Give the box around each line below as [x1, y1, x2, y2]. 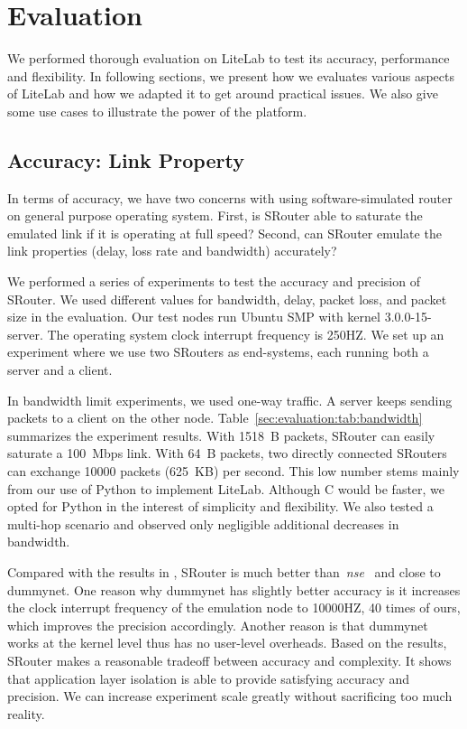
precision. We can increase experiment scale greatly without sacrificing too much [7, 687, 453, 706]
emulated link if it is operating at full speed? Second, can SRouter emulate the [7, 223, 442, 242]
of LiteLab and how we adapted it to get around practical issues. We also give [7, 84, 438, 103]
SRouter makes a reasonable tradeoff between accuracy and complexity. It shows [7, 650, 452, 669]
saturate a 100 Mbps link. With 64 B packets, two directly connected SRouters [7, 444, 447, 463]
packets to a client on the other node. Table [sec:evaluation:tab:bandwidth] [7, 408, 423, 427]
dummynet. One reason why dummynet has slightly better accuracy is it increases [7, 580, 461, 599]
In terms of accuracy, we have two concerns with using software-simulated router [7, 188, 453, 207]
